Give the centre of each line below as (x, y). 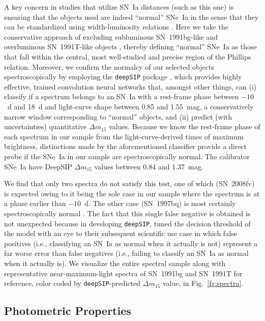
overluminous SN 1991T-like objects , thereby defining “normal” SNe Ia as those (130, 47)
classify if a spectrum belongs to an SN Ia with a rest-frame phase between (122, 96)
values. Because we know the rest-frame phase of (185, 126)
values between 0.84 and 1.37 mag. (149, 166)
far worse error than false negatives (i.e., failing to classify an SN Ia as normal (126, 253)
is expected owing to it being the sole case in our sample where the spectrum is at (132, 193)
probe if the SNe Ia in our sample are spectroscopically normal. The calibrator (127, 156)
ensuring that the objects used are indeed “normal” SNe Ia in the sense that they (131, 17)
